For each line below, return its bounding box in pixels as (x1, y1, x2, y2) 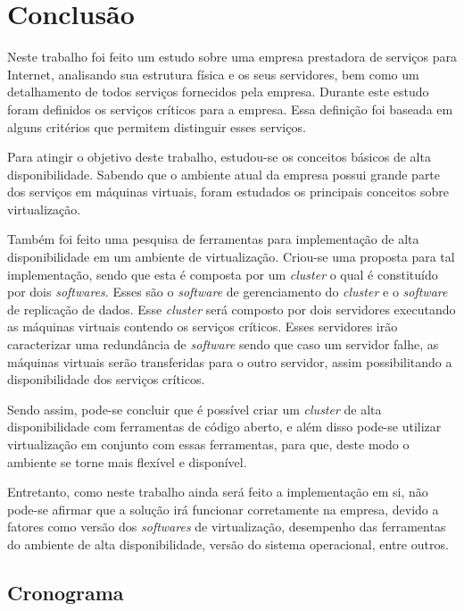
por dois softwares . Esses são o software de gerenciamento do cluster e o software (7, 282, 448, 301)
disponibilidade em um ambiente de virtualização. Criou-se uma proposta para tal (7, 247, 455, 266)
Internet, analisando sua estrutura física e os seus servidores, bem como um (7, 64, 419, 83)
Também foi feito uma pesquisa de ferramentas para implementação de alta (7, 230, 419, 248)
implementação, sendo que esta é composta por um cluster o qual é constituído (7, 264, 438, 283)
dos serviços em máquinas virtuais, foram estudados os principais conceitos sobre (7, 182, 449, 201)
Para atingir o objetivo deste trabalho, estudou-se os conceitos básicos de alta (7, 147, 431, 166)
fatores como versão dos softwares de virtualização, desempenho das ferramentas (7, 517, 446, 536)
